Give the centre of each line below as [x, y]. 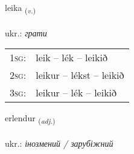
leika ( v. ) [21, 8]
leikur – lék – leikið [76, 93]
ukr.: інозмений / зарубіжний [59, 143]
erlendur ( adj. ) [30, 119]
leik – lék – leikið [72, 58]
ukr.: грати [26, 32]
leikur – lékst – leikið [80, 75]
